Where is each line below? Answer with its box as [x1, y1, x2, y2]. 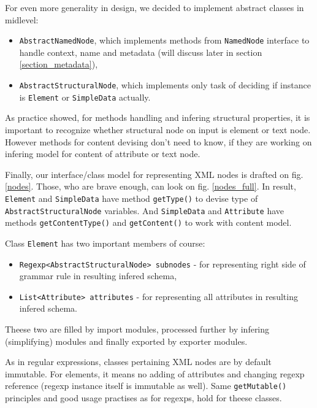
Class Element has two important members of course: [5, 236, 205, 249]
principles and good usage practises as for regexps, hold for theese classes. [5, 391, 282, 404]
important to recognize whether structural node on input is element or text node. [5, 123, 311, 136]
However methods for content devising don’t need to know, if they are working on [5, 135, 312, 148]
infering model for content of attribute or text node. [5, 147, 201, 160]
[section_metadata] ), [19, 58, 98, 71]
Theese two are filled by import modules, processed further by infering [5, 323, 270, 336]
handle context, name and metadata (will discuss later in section [19, 45, 262, 58]
